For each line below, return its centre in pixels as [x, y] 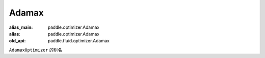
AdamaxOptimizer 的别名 [36, 50]
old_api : [17, 41]
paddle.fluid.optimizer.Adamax [79, 41]
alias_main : [21, 27]
